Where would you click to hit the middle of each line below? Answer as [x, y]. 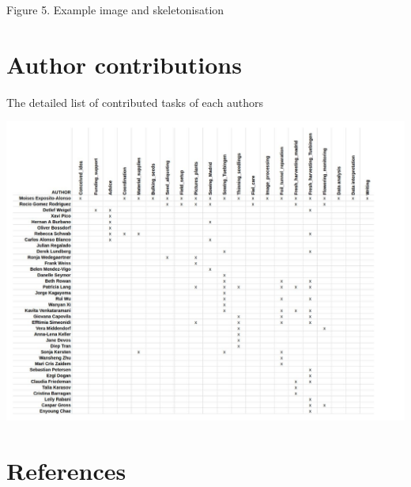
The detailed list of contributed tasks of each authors [135, 102]
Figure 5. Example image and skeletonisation [115, 10]
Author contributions [124, 64]
